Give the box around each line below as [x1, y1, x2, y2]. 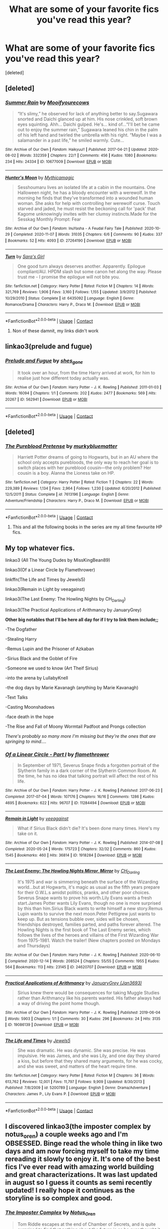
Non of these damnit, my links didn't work [12, 327, 99, 334]
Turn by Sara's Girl [5, 253, 45, 259]
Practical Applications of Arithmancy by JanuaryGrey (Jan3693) [5, 980, 142, 986]
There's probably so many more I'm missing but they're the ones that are [5, 733, 156, 739]
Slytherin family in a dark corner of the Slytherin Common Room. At [17, 768, 156, 774]
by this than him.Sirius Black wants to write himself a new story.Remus [17, 906, 163, 912]
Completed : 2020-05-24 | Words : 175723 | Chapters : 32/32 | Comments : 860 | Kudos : [5, 846, 156, 852]
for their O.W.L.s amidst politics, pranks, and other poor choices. [17, 890, 150, 896]
